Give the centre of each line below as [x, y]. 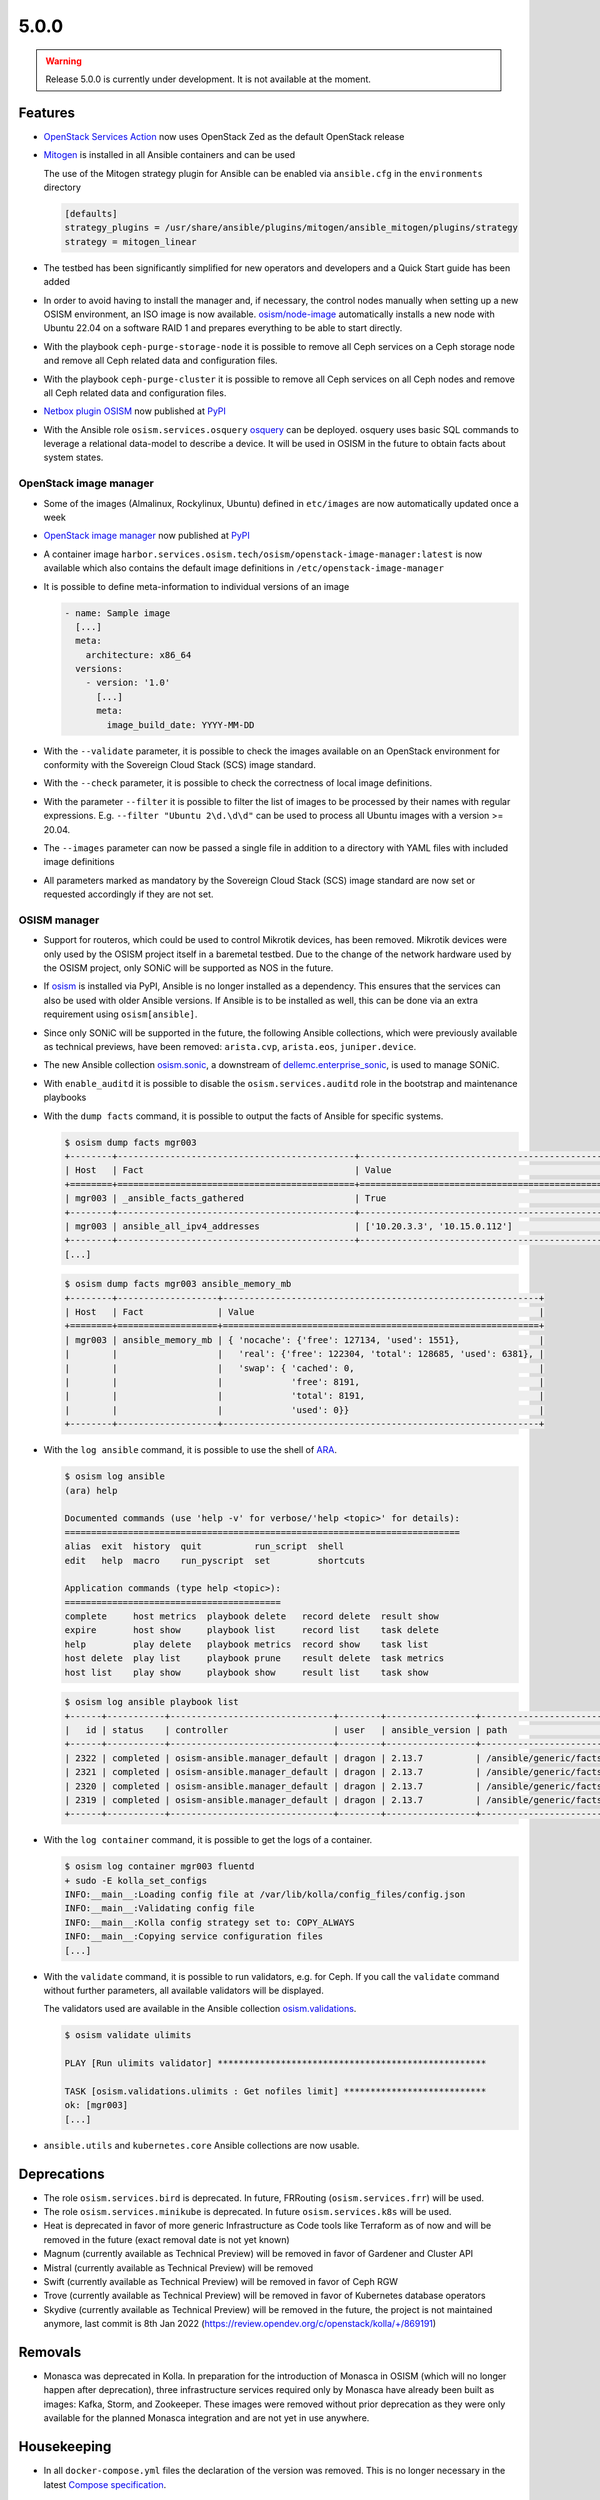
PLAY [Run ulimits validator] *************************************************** [275, 2063]
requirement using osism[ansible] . [120, 1014]
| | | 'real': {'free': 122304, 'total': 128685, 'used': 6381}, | [304, 1354]
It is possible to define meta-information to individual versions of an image [196, 586]
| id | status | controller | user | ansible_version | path [286, 1729]
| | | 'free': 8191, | [304, 1382]
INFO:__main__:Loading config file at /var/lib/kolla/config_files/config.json [265, 1894]
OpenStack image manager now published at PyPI [146, 536]
